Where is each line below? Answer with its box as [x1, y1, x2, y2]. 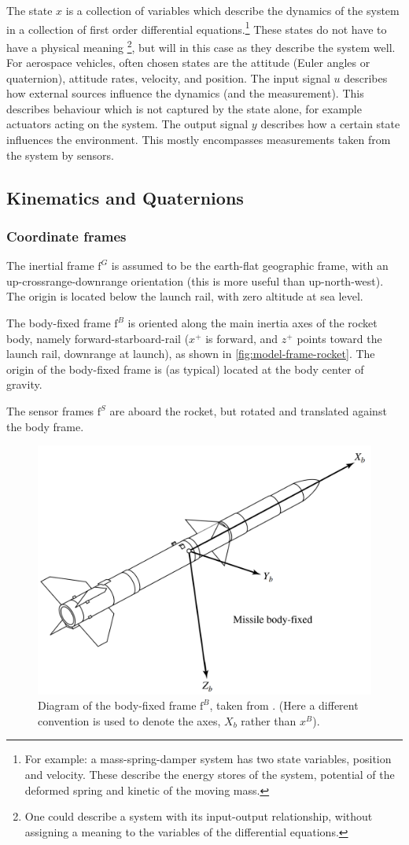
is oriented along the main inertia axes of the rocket [127, 315, 378, 331]
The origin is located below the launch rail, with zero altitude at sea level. [6, 288, 363, 304]
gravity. [6, 376, 42, 393]
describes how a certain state [260, 116, 400, 132]
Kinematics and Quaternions [6, 185, 244, 209]
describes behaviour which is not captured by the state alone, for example [6, 100, 362, 116]
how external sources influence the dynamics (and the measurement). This [6, 85, 364, 101]
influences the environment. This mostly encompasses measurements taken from [6, 131, 391, 148]
